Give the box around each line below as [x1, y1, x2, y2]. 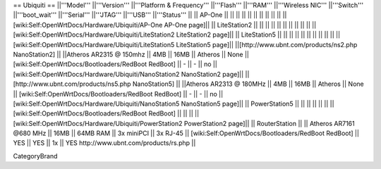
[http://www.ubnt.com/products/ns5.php [13, 80, 131, 88]
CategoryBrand [13, 151, 58, 160]
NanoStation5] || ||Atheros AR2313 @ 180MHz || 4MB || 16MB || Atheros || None [132, 80, 364, 88]
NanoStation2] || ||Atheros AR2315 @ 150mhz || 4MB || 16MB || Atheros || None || [13, 50, 250, 58]
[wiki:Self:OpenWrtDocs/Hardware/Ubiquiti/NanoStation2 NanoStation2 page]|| [13, 70, 244, 78]
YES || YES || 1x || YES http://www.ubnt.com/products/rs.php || [13, 139, 196, 147]
